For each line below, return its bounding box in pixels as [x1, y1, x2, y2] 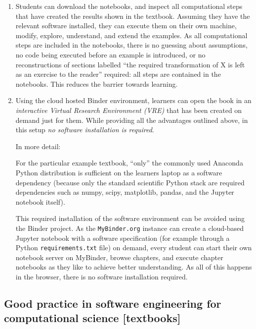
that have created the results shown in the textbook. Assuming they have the [15, 10, 250, 21]
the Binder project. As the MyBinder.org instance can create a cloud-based [15, 222, 244, 233]
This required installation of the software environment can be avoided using [15, 213, 245, 223]
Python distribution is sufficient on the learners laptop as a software [15, 167, 222, 177]
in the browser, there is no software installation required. [15, 271, 188, 281]
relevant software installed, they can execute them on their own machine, [15, 20, 237, 31]
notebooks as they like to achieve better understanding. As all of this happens [15, 262, 252, 272]
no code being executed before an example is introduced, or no [15, 49, 206, 59]
